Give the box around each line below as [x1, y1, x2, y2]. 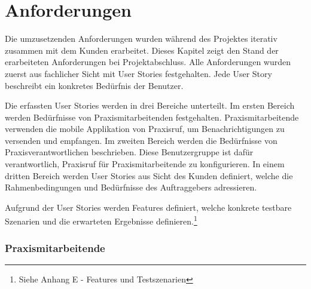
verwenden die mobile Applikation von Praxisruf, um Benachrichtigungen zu [5, 122, 285, 135]
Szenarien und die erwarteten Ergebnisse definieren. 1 [5, 213, 197, 227]
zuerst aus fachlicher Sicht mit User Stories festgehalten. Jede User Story [5, 67, 272, 79]
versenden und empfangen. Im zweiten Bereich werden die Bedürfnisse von [5, 134, 278, 146]
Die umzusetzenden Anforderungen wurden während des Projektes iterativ [5, 32, 278, 45]
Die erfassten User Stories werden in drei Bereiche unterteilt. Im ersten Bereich [5, 99, 295, 112]
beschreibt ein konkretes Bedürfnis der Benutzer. [5, 79, 184, 91]
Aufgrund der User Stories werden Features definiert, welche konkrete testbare [5, 201, 292, 213]
